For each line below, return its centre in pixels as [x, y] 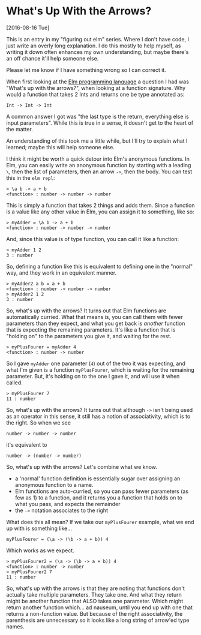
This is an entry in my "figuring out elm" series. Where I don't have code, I [97, 39]
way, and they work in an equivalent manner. [61, 273]
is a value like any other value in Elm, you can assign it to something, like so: [100, 212]
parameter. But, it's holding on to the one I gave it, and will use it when [93, 376]
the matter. [19, 129]
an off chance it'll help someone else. [52, 58]
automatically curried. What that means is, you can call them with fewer [94, 317]
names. [15, 626]
